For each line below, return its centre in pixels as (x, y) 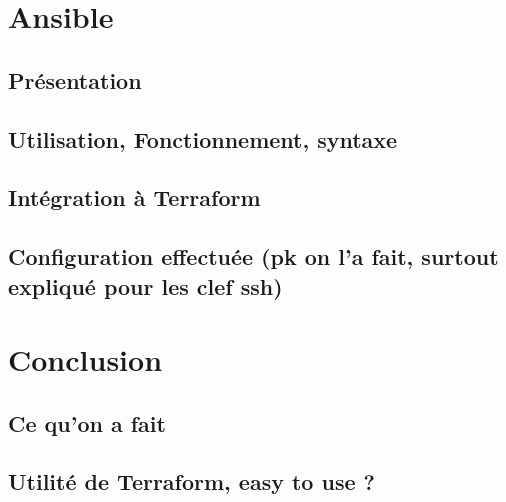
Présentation (75, 79)
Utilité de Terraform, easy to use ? (191, 481)
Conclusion (85, 359)
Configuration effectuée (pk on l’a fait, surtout (253, 256)
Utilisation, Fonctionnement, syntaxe (203, 138)
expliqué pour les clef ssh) (145, 285)
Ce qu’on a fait (87, 422)
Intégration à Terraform (134, 197)
